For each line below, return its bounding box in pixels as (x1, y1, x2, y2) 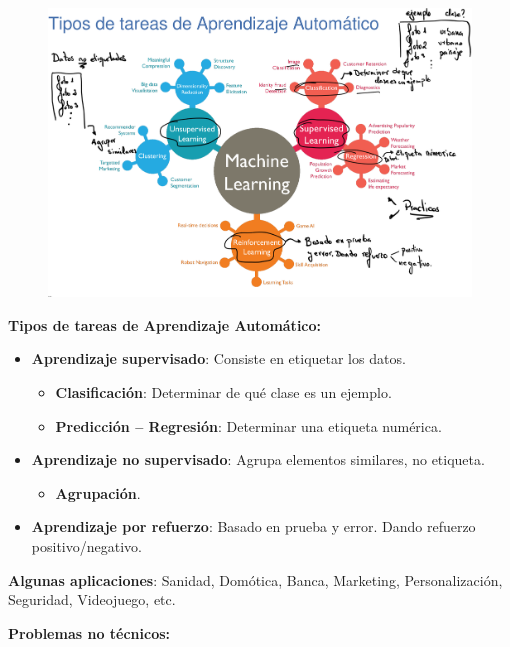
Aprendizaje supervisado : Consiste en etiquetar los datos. (31, 348, 406, 369)
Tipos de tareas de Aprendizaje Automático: (8, 314, 322, 335)
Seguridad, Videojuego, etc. (8, 589, 176, 610)
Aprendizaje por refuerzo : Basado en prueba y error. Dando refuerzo (31, 516, 476, 537)
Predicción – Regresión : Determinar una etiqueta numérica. (55, 415, 442, 436)
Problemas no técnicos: (8, 622, 171, 643)
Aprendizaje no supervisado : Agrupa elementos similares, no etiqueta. (31, 449, 485, 470)
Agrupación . (55, 482, 141, 503)
